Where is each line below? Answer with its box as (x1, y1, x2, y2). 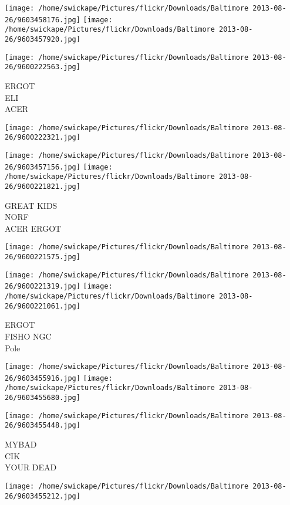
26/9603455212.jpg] (5, 492, 80, 500)
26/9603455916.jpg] (5, 374, 80, 382)
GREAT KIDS (5, 199, 58, 211)
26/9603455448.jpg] (5, 421, 80, 430)
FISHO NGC (5, 330, 52, 342)
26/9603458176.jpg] (5, 15, 80, 24)
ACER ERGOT (5, 222, 62, 234)
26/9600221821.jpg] (5, 182, 80, 191)
